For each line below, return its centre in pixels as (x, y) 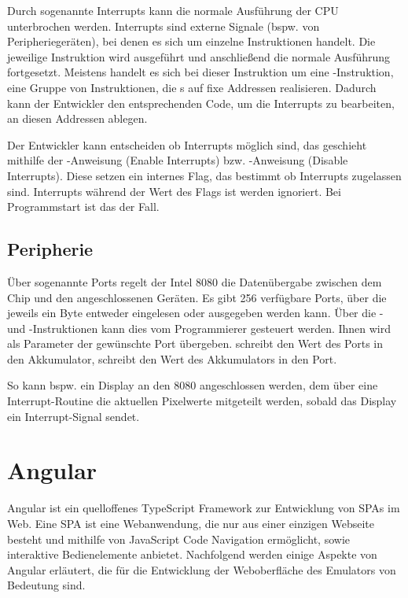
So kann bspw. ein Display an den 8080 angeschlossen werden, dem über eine (193, 385)
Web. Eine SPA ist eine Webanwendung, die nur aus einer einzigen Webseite (191, 523)
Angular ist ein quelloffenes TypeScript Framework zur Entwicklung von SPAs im (204, 508)
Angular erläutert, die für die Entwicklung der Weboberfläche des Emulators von (202, 569)
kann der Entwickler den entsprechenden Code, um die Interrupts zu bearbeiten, (201, 103)
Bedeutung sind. (46, 585)
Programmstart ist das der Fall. (83, 207)
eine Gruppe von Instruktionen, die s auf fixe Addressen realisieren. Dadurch (192, 87)
